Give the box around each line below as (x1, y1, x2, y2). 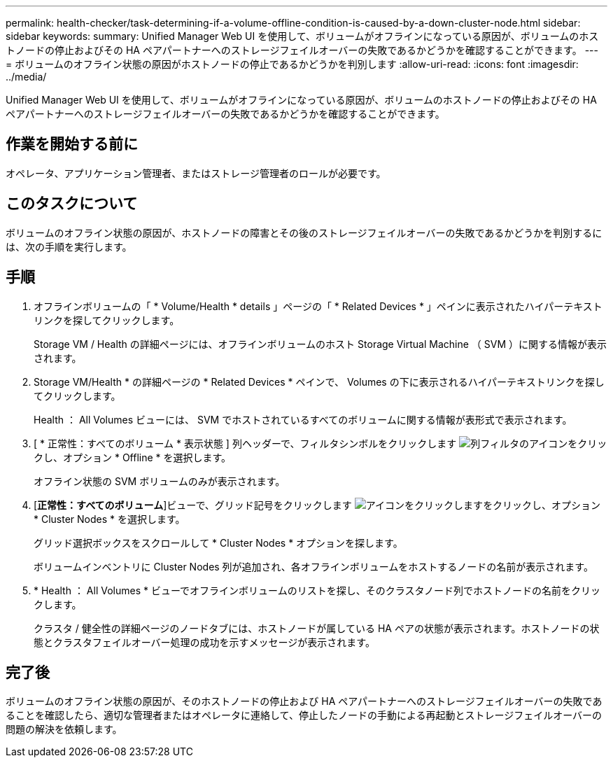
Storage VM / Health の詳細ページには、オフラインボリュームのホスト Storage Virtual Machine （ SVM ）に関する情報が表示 (34, 337, 607, 350)
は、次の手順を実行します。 (6, 240, 132, 253)
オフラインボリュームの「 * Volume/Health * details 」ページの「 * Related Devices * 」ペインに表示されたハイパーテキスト (34, 300, 603, 312)
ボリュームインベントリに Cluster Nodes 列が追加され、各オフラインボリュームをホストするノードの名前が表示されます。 (34, 560, 593, 573)
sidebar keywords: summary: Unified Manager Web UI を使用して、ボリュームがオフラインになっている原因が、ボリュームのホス (6, 30, 599, 42)
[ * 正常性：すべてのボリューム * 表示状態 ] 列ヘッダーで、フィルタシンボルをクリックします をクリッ (34, 437, 607, 449)
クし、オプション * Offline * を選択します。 (34, 451, 232, 463)
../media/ (6, 71, 47, 83)
